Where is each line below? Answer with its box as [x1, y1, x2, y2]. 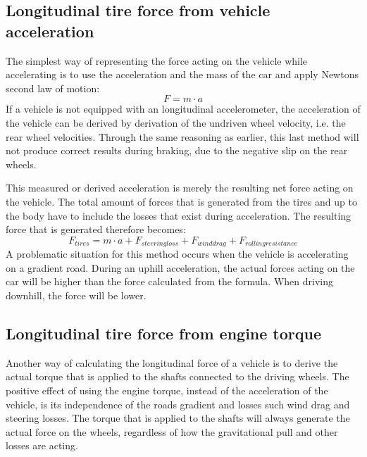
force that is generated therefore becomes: [6, 222, 186, 237]
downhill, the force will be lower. [6, 287, 147, 302]
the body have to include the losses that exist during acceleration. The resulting [6, 208, 352, 223]
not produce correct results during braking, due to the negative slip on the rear [6, 143, 348, 158]
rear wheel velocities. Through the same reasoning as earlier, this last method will [6, 129, 359, 144]
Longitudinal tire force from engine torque [6, 322, 322, 344]
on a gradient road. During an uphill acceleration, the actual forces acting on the [6, 260, 355, 275]
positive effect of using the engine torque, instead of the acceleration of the [6, 382, 328, 397]
